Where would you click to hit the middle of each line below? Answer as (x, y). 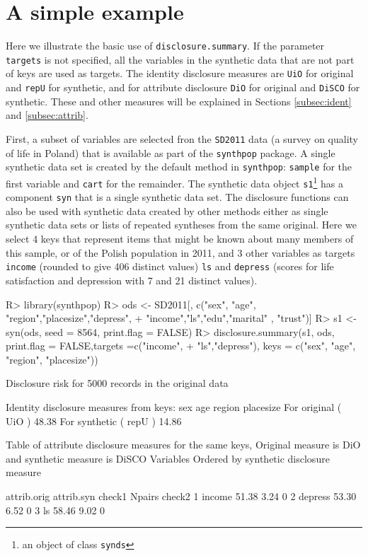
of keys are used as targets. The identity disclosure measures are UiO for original (180, 73)
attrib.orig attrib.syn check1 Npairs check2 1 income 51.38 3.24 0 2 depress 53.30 (181, 496)
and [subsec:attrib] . (47, 115)
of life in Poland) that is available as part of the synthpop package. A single (171, 152)
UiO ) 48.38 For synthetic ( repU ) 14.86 (94, 421)
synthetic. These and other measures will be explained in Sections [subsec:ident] (179, 101)
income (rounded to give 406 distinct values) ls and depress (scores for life (170, 266)
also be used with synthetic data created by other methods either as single (167, 210)
